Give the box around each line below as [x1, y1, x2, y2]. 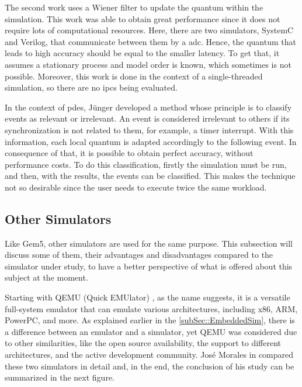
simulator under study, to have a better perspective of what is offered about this [5, 260, 293, 272]
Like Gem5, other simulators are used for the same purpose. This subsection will [5, 237, 293, 249]
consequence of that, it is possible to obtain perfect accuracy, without [5, 147, 254, 159]
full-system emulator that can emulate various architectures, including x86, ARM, [5, 302, 298, 315]
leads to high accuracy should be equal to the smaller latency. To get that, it [5, 47, 280, 59]
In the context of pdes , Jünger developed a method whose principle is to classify [5, 101, 292, 113]
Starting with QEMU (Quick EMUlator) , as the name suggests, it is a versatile [5, 291, 290, 303]
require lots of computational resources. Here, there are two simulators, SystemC [5, 24, 294, 36]
